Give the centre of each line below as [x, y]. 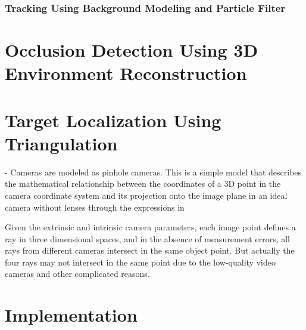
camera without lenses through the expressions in [95, 207]
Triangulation [61, 143]
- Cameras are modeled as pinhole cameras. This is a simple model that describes [153, 172]
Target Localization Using [113, 120]
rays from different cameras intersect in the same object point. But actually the [150, 250]
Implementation [71, 315]
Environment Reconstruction [126, 73]
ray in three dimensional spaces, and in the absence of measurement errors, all [147, 238]
